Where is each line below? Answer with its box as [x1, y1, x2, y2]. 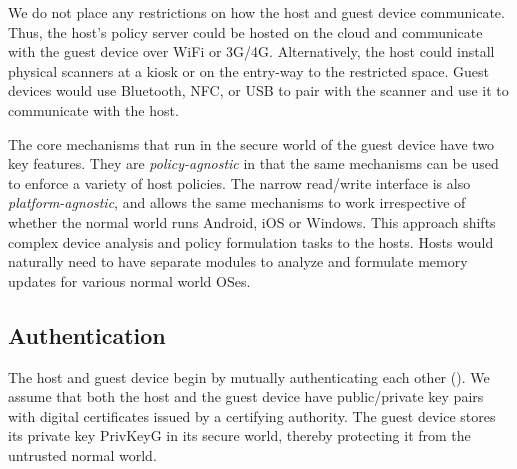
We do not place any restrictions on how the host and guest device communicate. [8, 2, 505, 22]
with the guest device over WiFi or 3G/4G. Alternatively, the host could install [8, 41, 495, 62]
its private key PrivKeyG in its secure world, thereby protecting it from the [8, 425, 471, 446]
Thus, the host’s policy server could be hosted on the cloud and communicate [8, 21, 483, 42]
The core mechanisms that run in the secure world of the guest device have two [8, 133, 495, 154]
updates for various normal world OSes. [8, 270, 251, 291]
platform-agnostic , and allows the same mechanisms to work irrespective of [8, 192, 466, 213]
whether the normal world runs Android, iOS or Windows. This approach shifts [8, 211, 496, 232]
